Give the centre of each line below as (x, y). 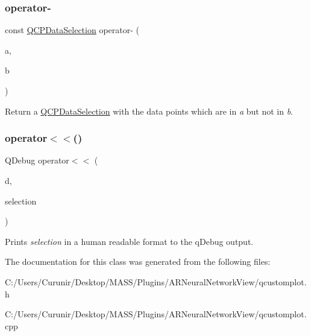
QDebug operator (37, 160)
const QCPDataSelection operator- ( (72, 30)
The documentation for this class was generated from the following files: (138, 262)
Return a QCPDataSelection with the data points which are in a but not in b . (149, 111)
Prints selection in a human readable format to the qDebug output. (129, 241)
